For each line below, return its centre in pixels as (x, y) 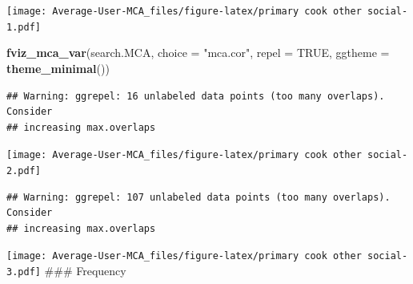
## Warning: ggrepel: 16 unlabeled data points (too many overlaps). (196, 96)
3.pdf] (24, 272)
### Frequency (85, 271)
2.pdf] (24, 170)
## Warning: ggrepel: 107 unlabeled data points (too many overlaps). (198, 197)
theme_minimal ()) (58, 68)
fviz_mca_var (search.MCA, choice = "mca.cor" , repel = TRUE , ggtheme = (198, 53)
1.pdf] (24, 27)
